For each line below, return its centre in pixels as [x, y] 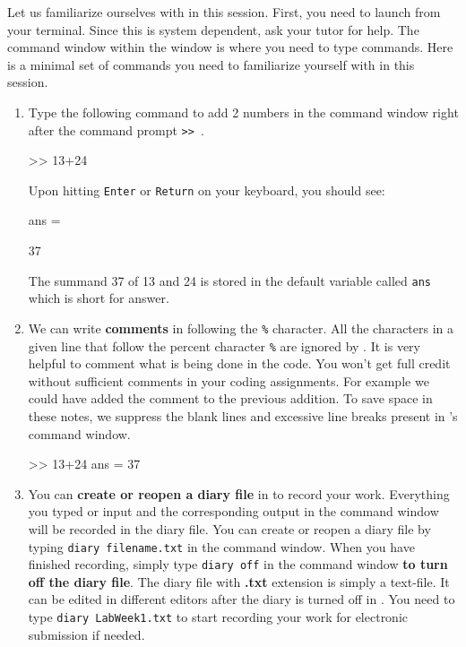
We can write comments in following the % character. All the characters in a [241, 328]
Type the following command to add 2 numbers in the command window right [243, 112]
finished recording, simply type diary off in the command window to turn [238, 564]
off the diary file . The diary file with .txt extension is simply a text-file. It [239, 581]
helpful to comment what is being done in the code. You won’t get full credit [239, 363]
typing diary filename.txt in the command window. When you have [221, 546]
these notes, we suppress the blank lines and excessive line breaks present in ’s [243, 416]
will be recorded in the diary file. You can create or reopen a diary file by [229, 528]
